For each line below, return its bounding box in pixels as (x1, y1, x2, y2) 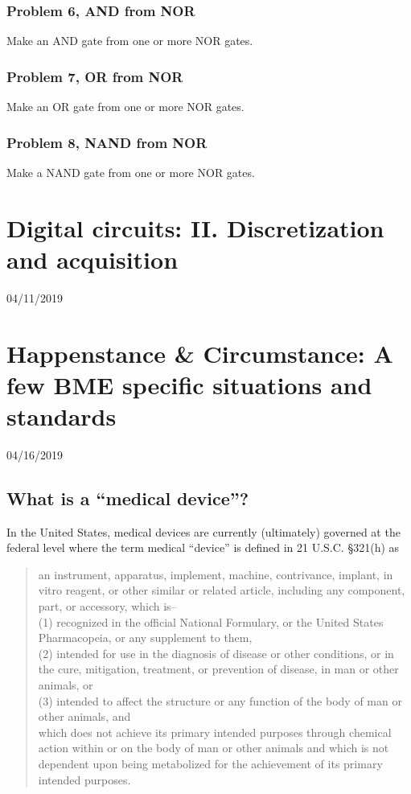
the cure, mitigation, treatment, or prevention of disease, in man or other (38, 660, 399, 677)
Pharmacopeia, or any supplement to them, (38, 629, 253, 646)
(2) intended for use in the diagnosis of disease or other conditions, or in (38, 644, 394, 661)
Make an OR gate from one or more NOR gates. (6, 98, 245, 115)
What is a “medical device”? (6, 485, 249, 510)
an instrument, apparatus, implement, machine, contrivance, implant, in (38, 566, 393, 582)
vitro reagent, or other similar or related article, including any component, (38, 582, 405, 599)
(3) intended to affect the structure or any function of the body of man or (38, 692, 402, 709)
